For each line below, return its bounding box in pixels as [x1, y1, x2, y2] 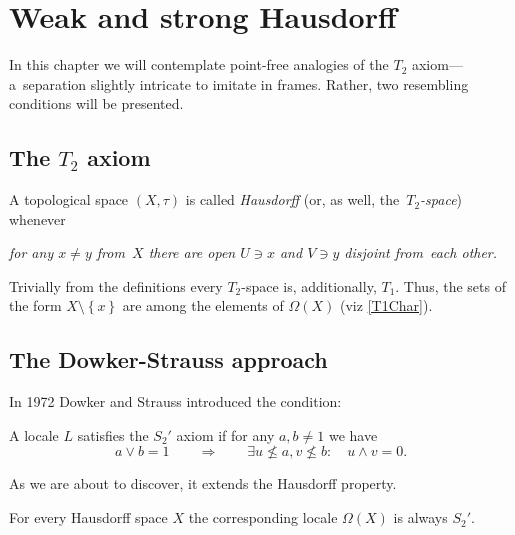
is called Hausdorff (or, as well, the [185, 189, 400, 210]
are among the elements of [122, 295, 284, 316]
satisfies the [77, 424, 149, 445]
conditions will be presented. [9, 93, 184, 114]
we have [328, 424, 378, 445]
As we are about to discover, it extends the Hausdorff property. [9, 473, 397, 494]
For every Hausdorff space [9, 507, 168, 528]
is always [393, 507, 448, 528]
